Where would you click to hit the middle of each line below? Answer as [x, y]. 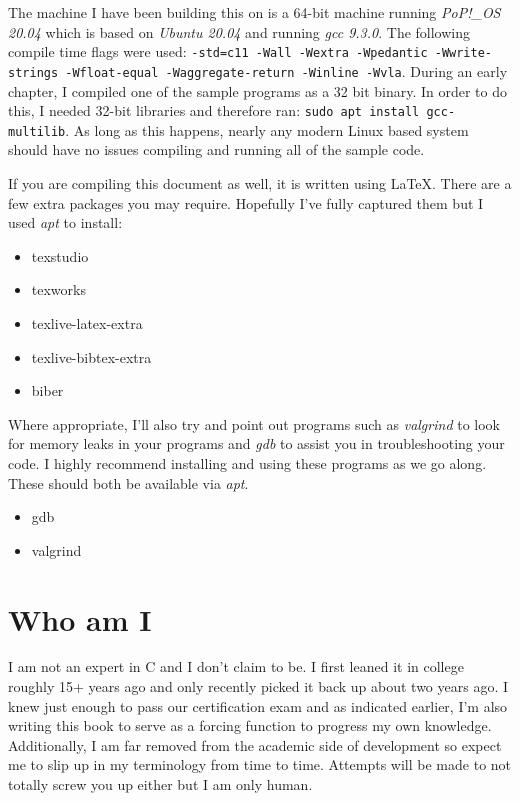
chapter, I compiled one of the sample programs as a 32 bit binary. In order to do [258, 90]
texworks [58, 289]
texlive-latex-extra [87, 322]
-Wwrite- [463, 53]
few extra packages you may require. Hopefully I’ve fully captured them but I [246, 202]
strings [33, 72]
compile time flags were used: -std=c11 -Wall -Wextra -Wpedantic [218, 51]
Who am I [80, 618]
